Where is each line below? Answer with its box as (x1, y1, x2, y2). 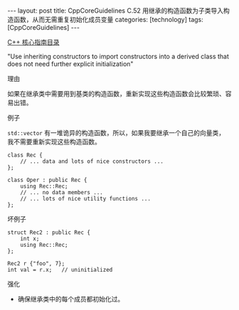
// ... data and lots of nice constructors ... (20, 158, 164, 165)
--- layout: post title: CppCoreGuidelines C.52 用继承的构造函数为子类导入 (7, 6, 224, 15)
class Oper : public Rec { (7, 176, 87, 183)
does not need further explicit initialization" (7, 60, 134, 68)
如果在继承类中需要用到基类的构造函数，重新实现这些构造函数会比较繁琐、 (7, 90, 225, 97)
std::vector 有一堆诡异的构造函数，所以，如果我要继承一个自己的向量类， (7, 129, 225, 137)
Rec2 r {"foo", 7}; (7, 260, 65, 267)
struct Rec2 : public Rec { (7, 229, 91, 236)
